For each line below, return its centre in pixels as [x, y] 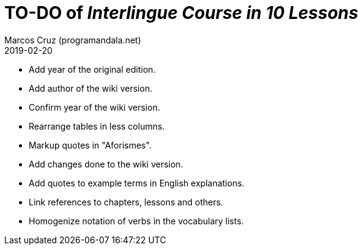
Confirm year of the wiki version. [94, 107]
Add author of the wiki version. [91, 88]
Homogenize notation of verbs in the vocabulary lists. [136, 221]
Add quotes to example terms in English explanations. [137, 183]
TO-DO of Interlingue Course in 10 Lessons [182, 13]
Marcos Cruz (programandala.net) [73, 40]
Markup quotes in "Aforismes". [90, 145]
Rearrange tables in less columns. [97, 126]
